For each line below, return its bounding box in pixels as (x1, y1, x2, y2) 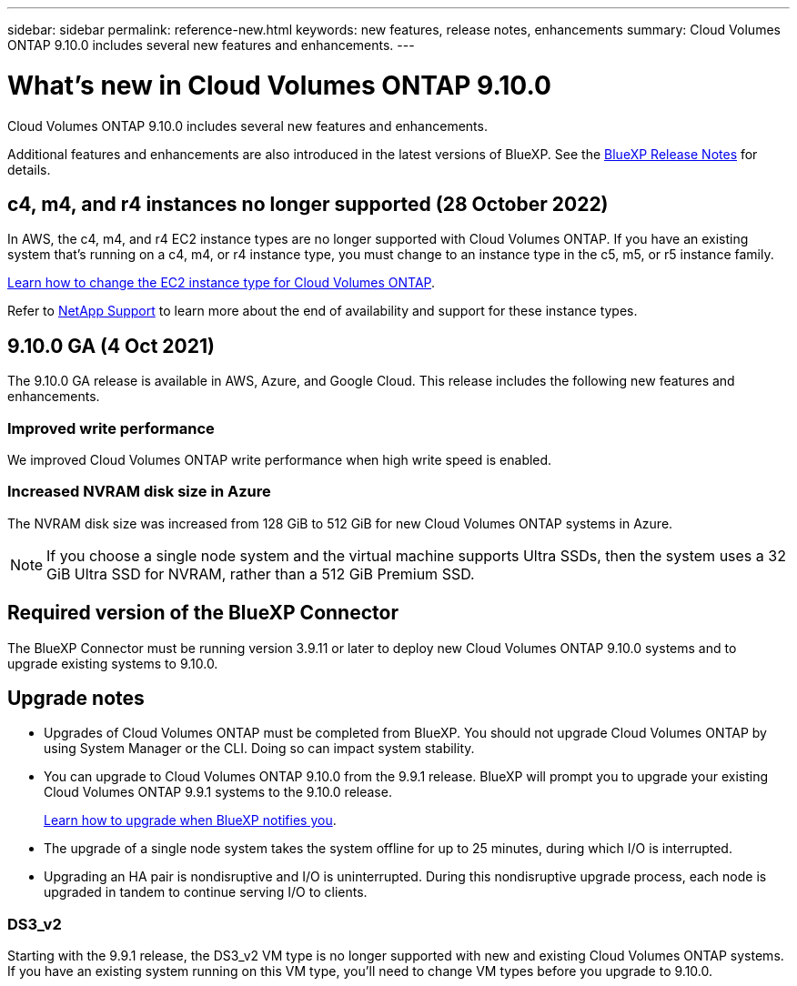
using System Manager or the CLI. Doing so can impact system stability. (44, 740, 475, 757)
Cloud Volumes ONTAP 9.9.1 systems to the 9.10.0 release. (44, 784, 392, 800)
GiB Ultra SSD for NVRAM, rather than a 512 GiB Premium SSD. (46, 564, 475, 583)
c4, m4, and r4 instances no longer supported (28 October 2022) (7, 192, 609, 216)
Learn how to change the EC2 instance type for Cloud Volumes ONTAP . (7, 275, 436, 291)
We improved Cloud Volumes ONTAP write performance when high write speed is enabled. (7, 451, 552, 468)
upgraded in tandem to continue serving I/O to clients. (44, 884, 368, 900)
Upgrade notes (7, 686, 145, 709)
